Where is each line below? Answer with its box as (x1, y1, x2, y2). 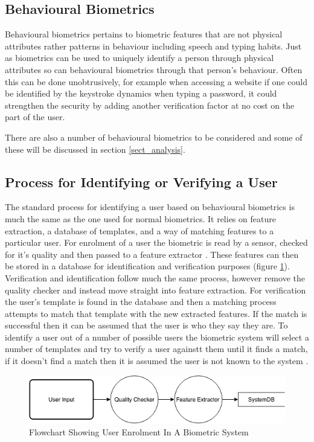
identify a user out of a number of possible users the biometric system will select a (5, 330, 309, 343)
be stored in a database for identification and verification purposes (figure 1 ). (5, 260, 290, 272)
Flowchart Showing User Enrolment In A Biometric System (29, 425, 249, 438)
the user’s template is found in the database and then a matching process (5, 295, 277, 308)
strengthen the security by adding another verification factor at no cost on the (5, 98, 295, 111)
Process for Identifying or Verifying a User (5, 172, 278, 191)
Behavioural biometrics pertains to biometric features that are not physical (5, 28, 283, 40)
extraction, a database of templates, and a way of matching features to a (5, 224, 274, 237)
